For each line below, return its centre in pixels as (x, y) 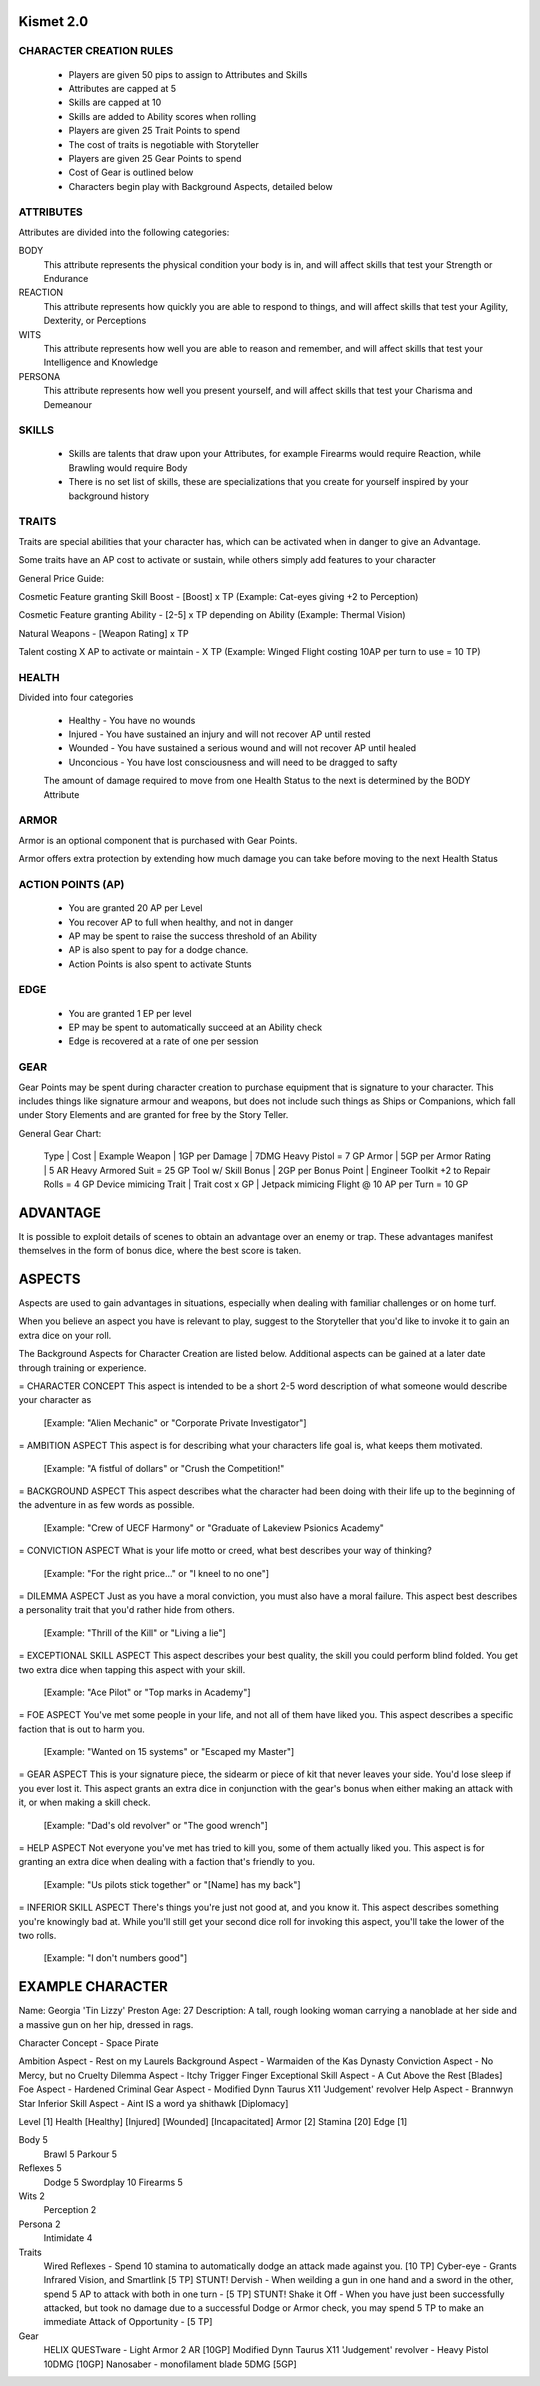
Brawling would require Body (128, 467)
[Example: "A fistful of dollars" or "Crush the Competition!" (164, 1468)
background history (109, 496)
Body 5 (33, 2140)
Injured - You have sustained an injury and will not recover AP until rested (219, 734)
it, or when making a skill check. (84, 1802)
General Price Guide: (61, 578)
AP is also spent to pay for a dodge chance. (158, 950)
